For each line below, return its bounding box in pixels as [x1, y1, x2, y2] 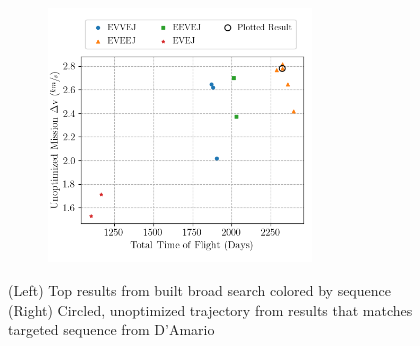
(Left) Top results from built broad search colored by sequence [8, 280, 391, 301]
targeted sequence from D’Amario [8, 319, 215, 340]
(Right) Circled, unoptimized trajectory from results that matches [8, 299, 413, 320]
